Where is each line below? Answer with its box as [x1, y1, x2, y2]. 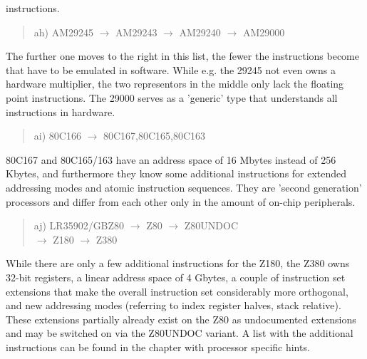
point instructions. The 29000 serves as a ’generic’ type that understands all [6, 90, 338, 105]
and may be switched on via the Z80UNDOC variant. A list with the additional [6, 326, 353, 340]
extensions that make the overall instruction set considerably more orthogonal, [6, 283, 348, 298]
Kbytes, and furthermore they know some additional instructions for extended [6, 166, 347, 181]
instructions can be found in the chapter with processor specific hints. [6, 339, 310, 354]
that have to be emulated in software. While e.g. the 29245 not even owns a [6, 62, 336, 77]
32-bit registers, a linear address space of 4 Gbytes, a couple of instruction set [6, 269, 346, 284]
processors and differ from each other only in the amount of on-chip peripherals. [6, 194, 356, 209]
